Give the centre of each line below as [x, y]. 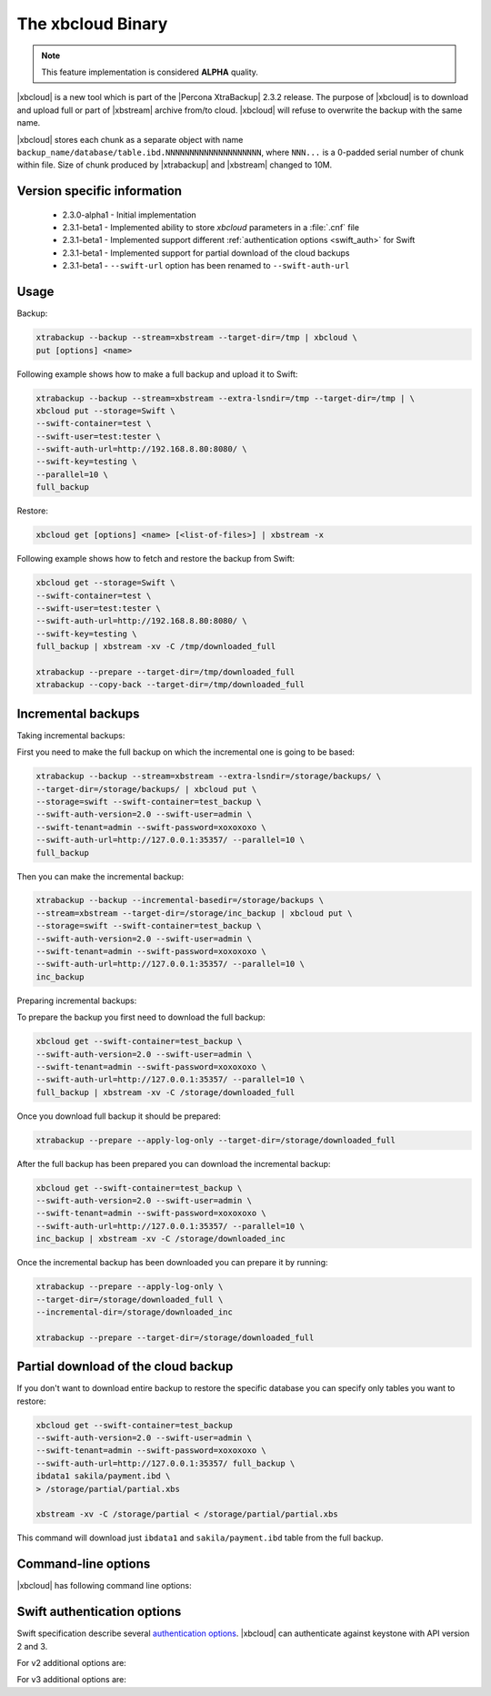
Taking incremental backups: [71, 735]
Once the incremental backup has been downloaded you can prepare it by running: [172, 1263]
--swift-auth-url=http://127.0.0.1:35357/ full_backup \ [165, 1463]
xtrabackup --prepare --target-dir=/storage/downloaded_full [175, 1337]
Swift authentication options [99, 1612]
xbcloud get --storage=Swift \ [106, 583]
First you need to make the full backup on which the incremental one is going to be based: [185, 752]
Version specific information [99, 191]
